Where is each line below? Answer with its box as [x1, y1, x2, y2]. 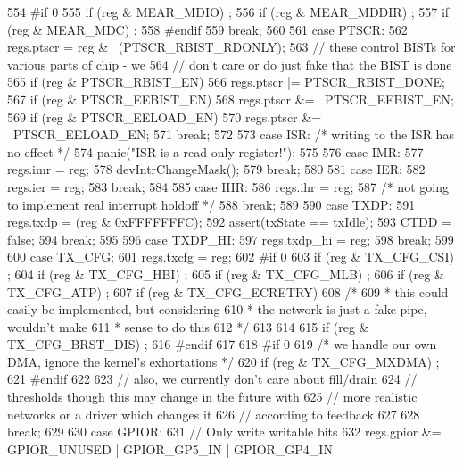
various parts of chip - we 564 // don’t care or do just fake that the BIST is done [7, 54, 452, 73]
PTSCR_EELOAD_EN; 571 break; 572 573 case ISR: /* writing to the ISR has [12, 125, 454, 144]
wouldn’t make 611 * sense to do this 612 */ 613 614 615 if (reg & [7, 317, 369, 336]
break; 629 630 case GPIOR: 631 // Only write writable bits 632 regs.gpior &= [7, 422, 442, 441]
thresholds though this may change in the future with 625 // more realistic [7, 387, 418, 406]
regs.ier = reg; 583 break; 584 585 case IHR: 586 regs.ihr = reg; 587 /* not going [7, 177, 449, 195]
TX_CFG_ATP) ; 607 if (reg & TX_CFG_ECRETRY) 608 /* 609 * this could [7, 282, 449, 301]
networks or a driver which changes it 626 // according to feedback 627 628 [7, 404, 420, 423]
